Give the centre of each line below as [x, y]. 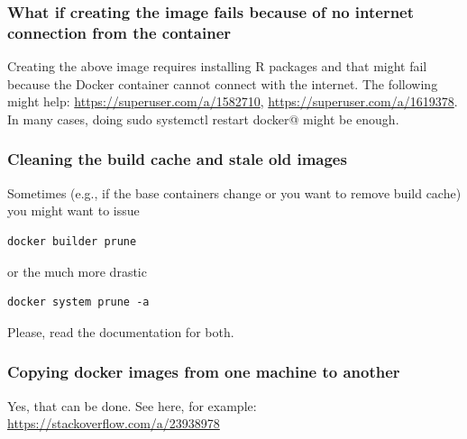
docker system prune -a [78, 302]
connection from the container [119, 32]
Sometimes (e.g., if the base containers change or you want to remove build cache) [234, 192]
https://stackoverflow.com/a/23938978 [114, 423]
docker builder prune [72, 241]
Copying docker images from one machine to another [204, 372]
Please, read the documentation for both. [121, 331]
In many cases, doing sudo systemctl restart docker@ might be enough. [203, 119]
